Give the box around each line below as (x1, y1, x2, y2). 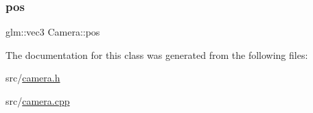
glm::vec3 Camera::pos (5, 25, 100, 39)
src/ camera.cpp (5, 94, 70, 108)
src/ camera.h (5, 71, 60, 85)
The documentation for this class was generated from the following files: (5, 47, 308, 62)
